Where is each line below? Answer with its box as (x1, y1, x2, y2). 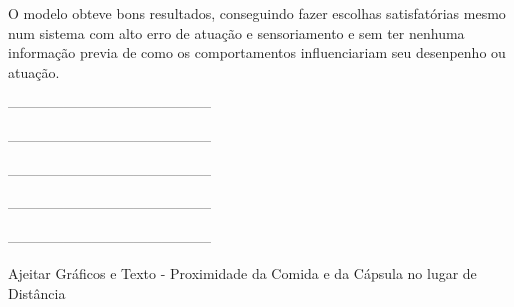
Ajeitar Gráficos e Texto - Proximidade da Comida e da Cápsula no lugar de (8, 263, 477, 284)
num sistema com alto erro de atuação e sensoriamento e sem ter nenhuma (8, 22, 465, 43)
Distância (8, 282, 66, 303)
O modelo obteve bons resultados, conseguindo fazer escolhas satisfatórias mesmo (8, 3, 506, 23)
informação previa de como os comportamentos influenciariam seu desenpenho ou (8, 42, 506, 63)
